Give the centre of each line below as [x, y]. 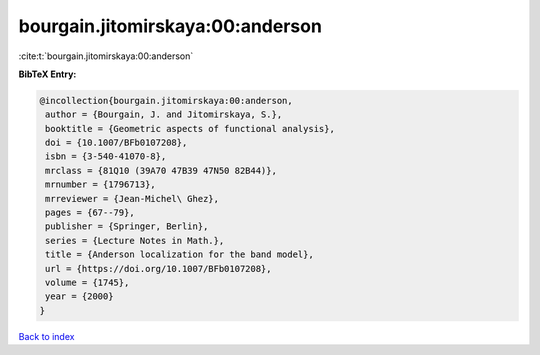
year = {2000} [79, 296]
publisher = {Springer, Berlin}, [127, 226]
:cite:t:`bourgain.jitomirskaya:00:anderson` [106, 56]
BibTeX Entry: [47, 74]
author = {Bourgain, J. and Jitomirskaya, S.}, [164, 114]
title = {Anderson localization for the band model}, [179, 254]
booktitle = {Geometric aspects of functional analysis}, [190, 128]
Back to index [46, 336]
